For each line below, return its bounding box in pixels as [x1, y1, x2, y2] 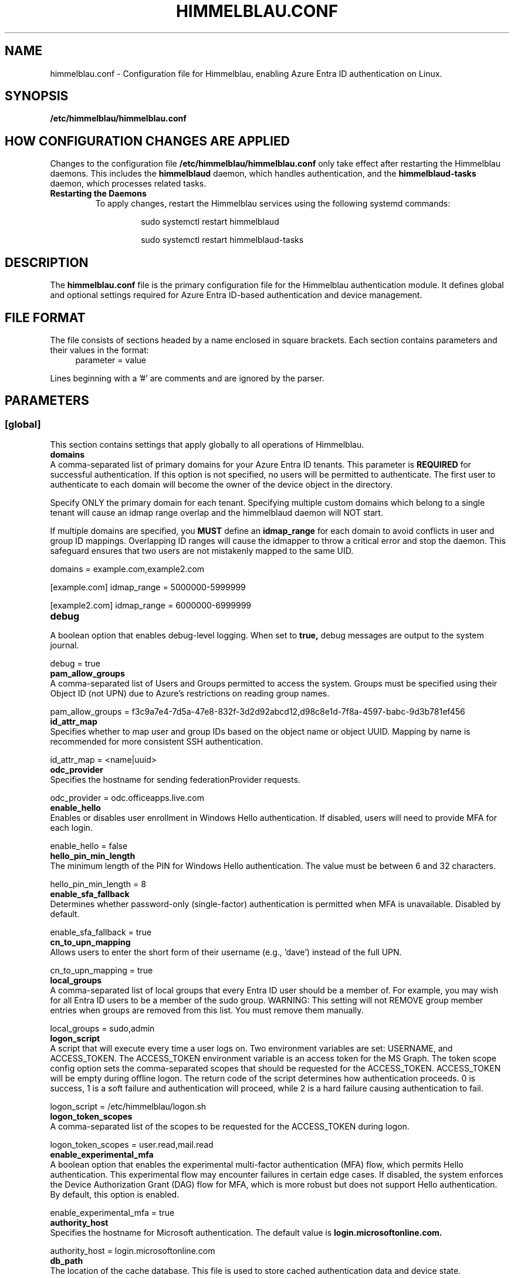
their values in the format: [50, 344, 149, 355]
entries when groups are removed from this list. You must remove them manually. [50, 1005, 364, 1016]
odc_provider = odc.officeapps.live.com [50, 793, 204, 803]
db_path [50, 1256, 83, 1266]
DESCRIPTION [5, 255, 89, 270]
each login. [50, 823, 93, 833]
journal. [50, 640, 79, 651]
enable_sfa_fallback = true [50, 927, 152, 938]
